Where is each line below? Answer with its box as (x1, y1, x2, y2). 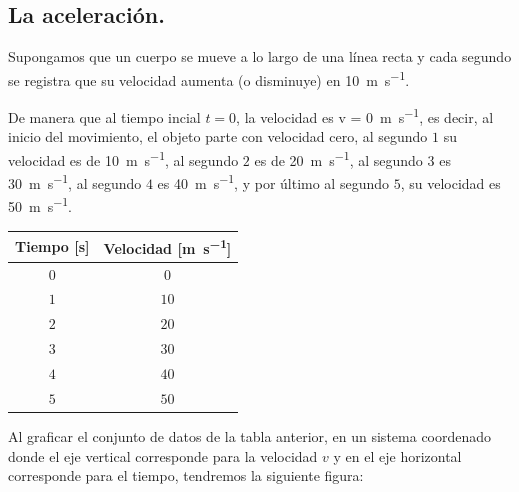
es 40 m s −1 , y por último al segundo (157, 170, 390, 193)
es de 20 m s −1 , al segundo (254, 146, 423, 170)
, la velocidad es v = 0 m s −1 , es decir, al (236, 104, 494, 127)
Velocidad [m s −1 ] (103, 235, 232, 258)
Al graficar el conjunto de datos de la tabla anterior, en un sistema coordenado (8, 425, 492, 446)
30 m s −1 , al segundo (8, 170, 142, 193)
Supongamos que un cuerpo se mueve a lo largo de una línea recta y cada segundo (8, 46, 512, 67)
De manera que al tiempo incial (8, 106, 201, 127)
